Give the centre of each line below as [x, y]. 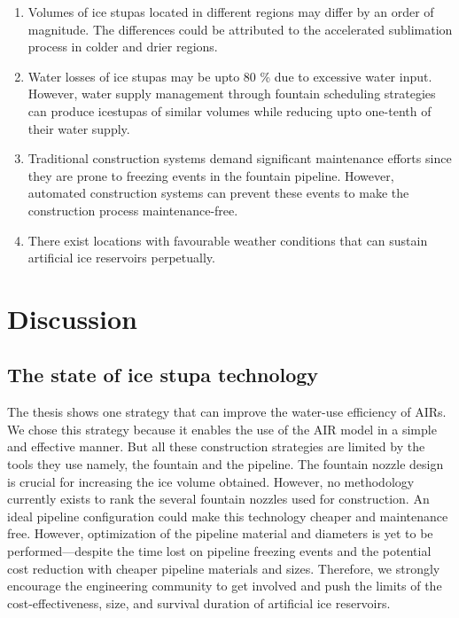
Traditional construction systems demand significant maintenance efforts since [240, 158]
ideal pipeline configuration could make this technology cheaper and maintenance [228, 516]
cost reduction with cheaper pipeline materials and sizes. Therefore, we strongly [224, 568]
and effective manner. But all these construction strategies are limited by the [216, 446]
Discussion [72, 318]
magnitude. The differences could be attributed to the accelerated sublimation [240, 29]
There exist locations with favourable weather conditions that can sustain [228, 240]
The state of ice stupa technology [163, 375]
